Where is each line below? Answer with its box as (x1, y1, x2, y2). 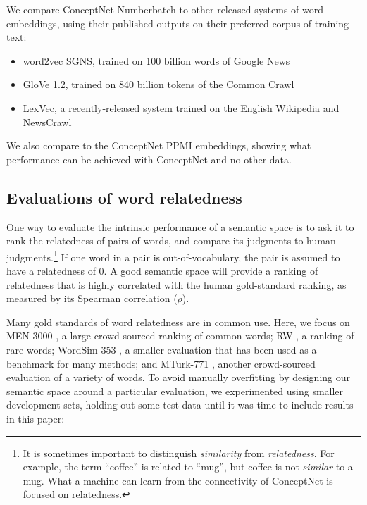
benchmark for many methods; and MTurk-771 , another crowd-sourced (6, 356, 316, 370)
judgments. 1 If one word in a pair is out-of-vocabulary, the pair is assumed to (6, 247, 340, 264)
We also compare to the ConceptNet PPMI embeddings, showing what (6, 138, 311, 153)
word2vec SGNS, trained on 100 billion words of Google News (23, 53, 290, 68)
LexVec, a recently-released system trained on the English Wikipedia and (23, 100, 340, 115)
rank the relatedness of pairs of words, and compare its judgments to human (6, 233, 336, 248)
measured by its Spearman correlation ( (6, 291, 178, 306)
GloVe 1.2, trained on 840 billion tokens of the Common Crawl (23, 77, 294, 92)
